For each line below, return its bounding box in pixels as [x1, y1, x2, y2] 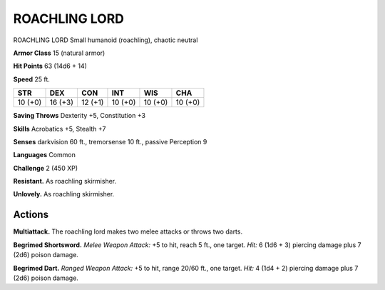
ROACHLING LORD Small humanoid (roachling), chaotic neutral [13, 36, 198, 44]
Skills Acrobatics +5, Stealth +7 [13, 124, 106, 133]
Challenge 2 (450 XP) [13, 164, 78, 172]
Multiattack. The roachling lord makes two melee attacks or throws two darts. [13, 227, 242, 236]
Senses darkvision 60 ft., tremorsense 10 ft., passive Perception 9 [13, 137, 207, 146]
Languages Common [13, 151, 76, 159]
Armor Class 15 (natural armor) [13, 49, 106, 57]
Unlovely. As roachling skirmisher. [13, 190, 115, 199]
